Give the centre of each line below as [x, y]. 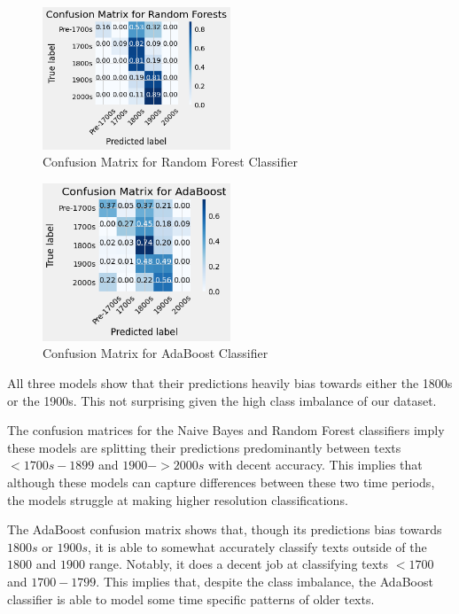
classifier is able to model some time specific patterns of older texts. [191, 598]
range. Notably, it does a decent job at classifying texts [239, 564]
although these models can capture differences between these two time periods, [221, 482]
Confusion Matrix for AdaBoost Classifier [156, 353]
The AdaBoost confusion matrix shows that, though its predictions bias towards [225, 529]
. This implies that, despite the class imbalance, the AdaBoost [265, 582]
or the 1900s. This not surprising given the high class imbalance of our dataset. [222, 400]
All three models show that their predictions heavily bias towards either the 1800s [230, 383]
